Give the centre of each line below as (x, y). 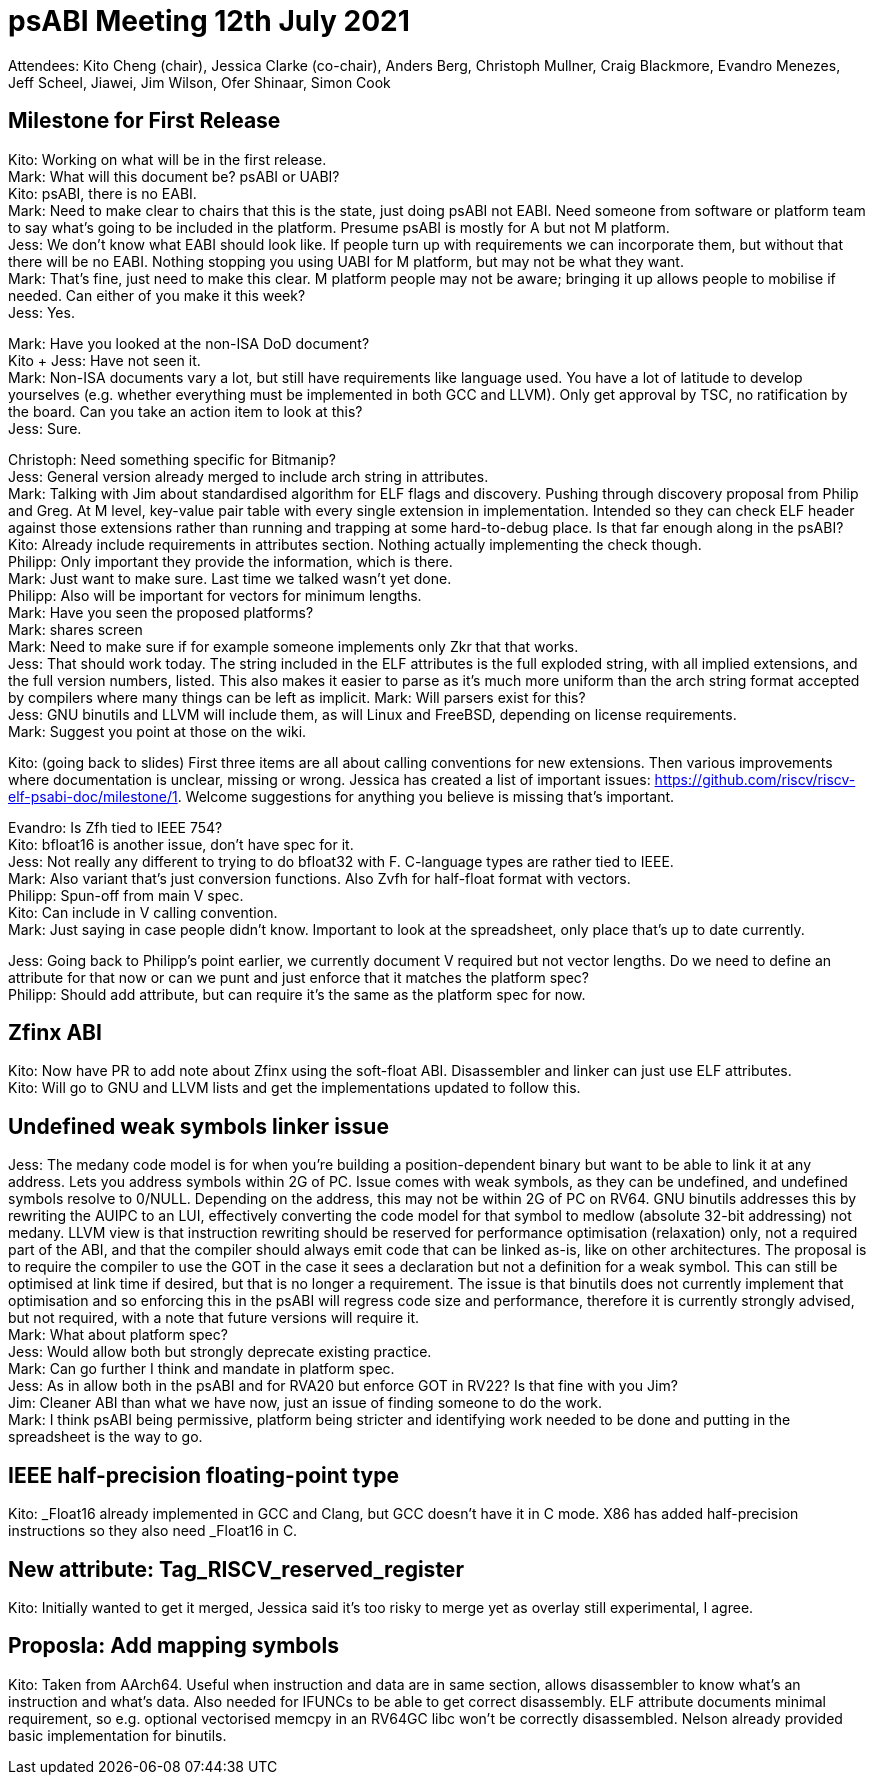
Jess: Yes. (41, 312)
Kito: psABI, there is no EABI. (102, 193)
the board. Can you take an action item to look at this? (185, 411)
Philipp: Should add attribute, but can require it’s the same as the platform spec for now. (297, 994)
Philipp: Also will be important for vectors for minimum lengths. (215, 595)
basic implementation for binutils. (117, 1735)
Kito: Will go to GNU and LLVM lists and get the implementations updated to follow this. (294, 1088)
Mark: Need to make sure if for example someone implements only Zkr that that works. (293, 646)
